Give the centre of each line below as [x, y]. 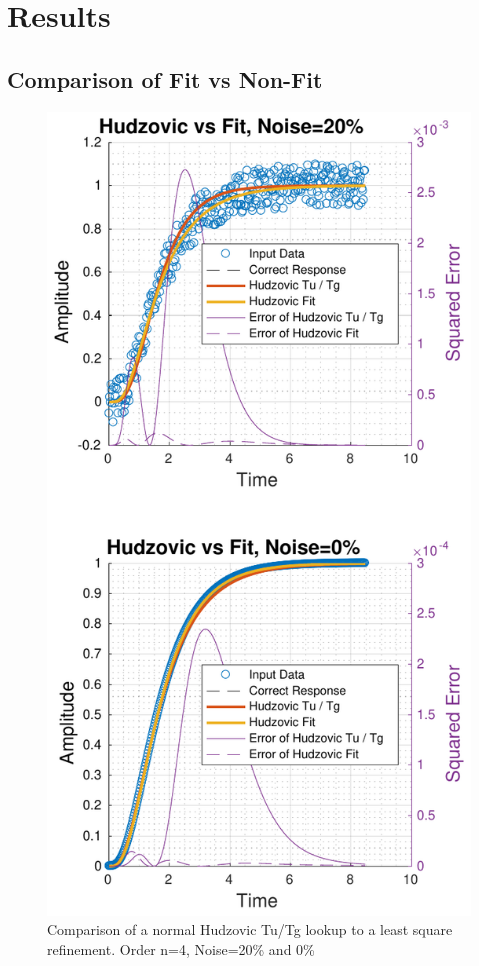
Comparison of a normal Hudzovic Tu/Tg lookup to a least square [250, 929]
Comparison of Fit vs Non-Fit [165, 78]
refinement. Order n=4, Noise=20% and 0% [181, 948]
